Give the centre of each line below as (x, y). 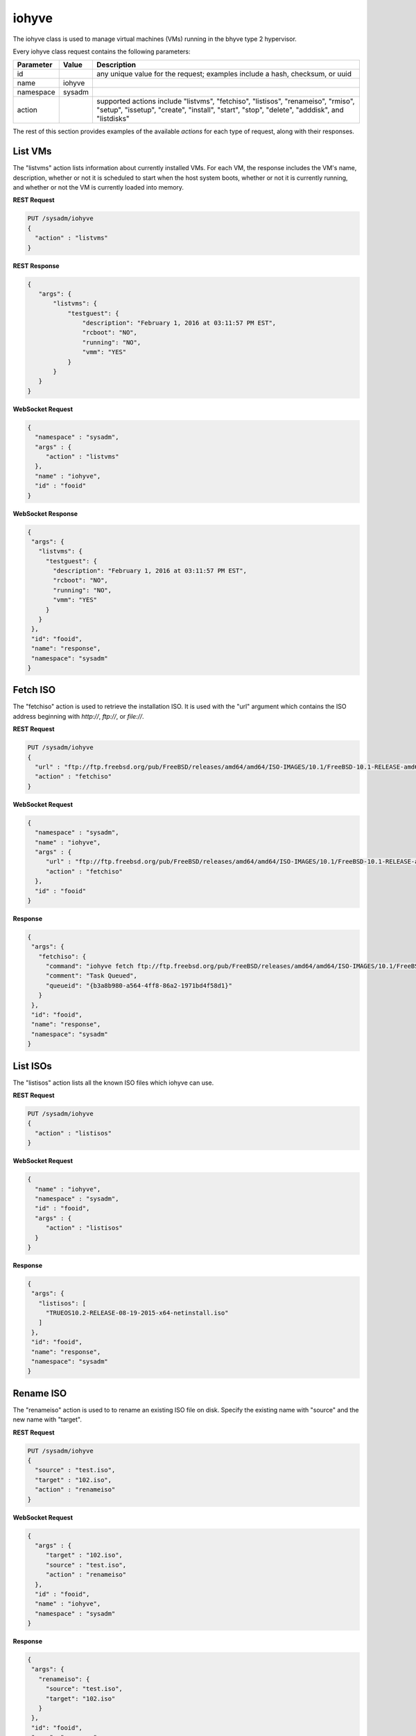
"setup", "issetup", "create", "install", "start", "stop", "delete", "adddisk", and (220, 110)
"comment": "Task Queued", (92, 976)
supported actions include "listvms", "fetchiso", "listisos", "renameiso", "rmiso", (226, 101)
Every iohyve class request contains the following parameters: (102, 51)
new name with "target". (47, 1419)
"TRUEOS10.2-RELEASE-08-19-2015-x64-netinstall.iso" (137, 1313)
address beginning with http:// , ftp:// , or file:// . (79, 716)
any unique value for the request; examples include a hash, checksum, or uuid (224, 74)
